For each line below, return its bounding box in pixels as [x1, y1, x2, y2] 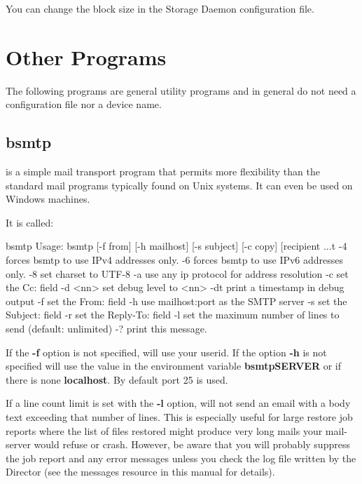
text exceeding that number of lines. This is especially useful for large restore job [6, 410, 353, 424]
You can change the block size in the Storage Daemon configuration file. [6, 1, 314, 15]
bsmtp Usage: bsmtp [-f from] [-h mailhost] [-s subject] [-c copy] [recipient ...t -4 [6, 238, 347, 253]
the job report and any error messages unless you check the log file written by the [6, 450, 356, 465]
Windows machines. [6, 191, 90, 206]
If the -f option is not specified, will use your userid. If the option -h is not [6, 344, 327, 359]
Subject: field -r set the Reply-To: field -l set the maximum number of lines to [6, 307, 340, 322]
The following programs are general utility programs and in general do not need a [6, 83, 356, 98]
